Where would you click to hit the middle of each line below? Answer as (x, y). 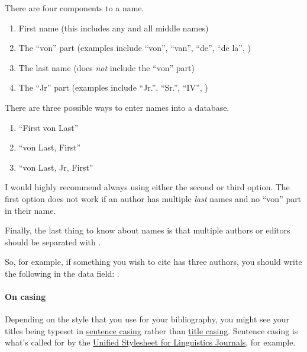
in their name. (30, 210)
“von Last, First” (50, 147)
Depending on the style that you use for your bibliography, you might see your (147, 319)
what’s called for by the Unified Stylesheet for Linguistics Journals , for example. (150, 342)
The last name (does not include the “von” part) (106, 67)
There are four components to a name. (75, 8)
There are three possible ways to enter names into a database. (117, 107)
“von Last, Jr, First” (56, 167)
